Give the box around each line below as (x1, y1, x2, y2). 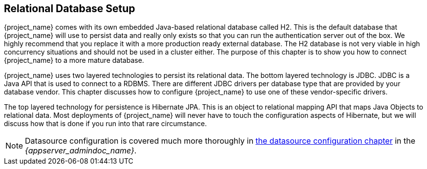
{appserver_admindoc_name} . (25, 146, 137, 156)
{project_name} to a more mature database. (4, 56, 144, 65)
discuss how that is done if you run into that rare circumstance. (4, 119, 207, 128)
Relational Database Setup (4, 2, 135, 15)
